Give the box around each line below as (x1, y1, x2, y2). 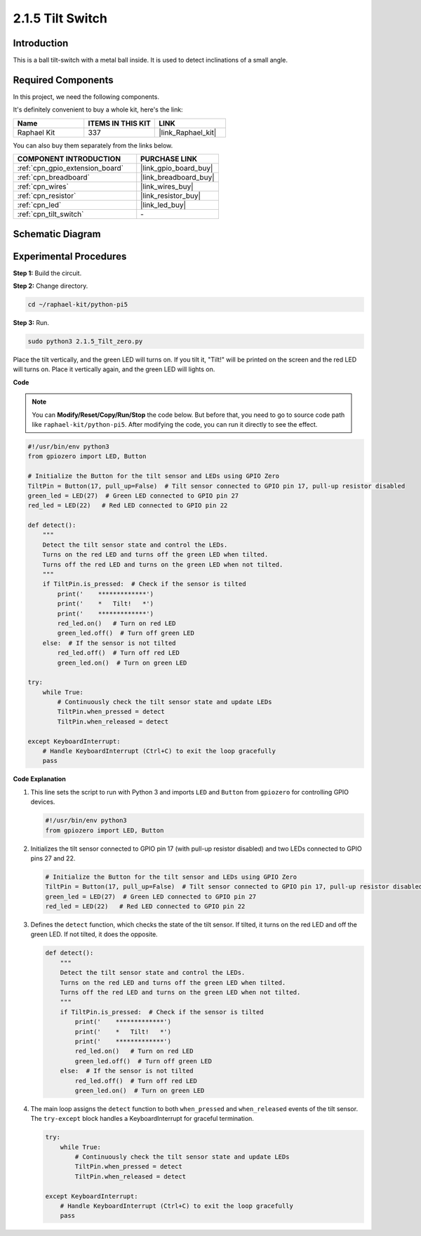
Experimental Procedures (13, 250, 127, 263)
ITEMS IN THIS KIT (88, 118, 151, 128)
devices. (30, 797, 55, 806)
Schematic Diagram (13, 228, 101, 240)
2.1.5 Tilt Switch (13, 11, 108, 26)
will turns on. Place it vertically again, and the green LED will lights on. (13, 365, 215, 373)
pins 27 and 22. (30, 853, 76, 863)
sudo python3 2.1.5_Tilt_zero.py (27, 338, 143, 345)
